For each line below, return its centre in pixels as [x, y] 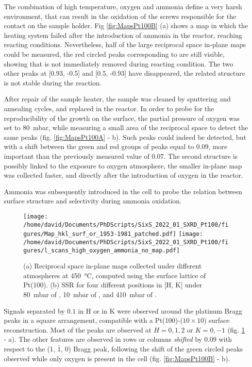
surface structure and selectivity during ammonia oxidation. [93, 201]
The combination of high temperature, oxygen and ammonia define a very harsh [123, 6]
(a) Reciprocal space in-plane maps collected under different [113, 266]
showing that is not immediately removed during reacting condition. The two [118, 63]
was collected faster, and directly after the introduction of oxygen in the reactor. [124, 175]
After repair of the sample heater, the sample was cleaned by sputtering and [118, 99]
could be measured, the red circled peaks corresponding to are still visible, [114, 54]
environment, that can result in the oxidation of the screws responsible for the [120, 16]
